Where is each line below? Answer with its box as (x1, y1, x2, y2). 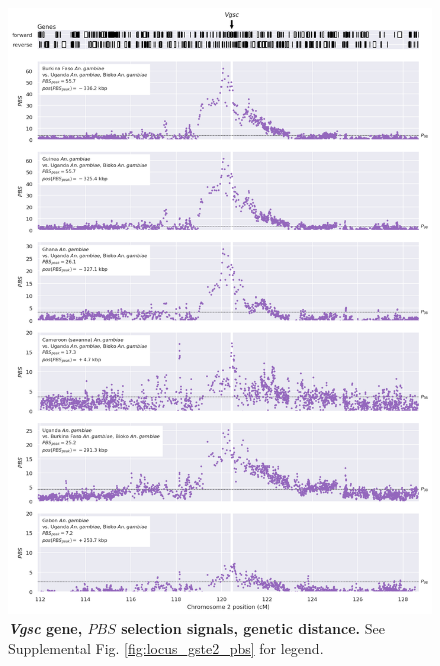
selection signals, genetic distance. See (121, 617, 385, 638)
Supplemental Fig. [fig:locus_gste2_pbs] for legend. (8, 637, 324, 658)
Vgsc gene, (8, 617, 83, 638)
